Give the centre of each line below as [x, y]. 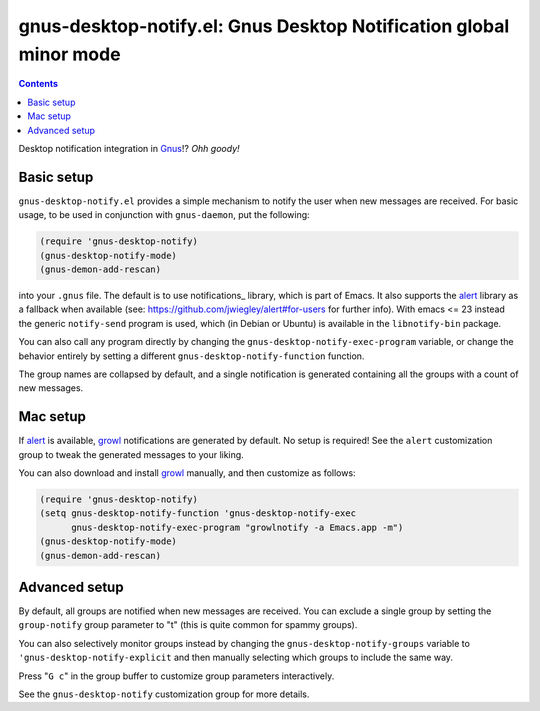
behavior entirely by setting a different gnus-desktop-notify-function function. [191, 356]
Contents [38, 84]
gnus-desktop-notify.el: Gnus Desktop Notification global [264, 26]
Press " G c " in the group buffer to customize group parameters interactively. [176, 676]
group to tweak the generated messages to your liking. [131, 454]
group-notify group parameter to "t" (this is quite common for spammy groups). [188, 625]
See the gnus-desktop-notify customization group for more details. [164, 694]
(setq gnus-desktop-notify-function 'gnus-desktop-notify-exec [198, 513]
